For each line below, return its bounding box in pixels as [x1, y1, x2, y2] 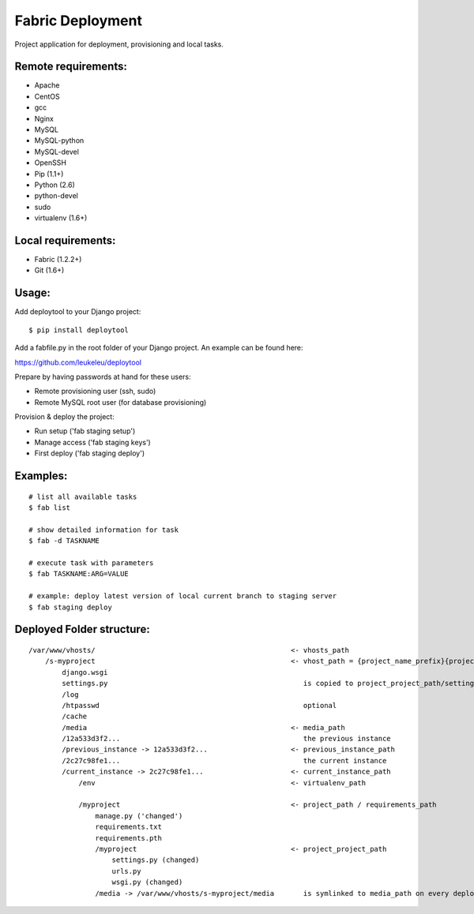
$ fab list [28, 504, 71, 512]
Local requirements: [14, 234, 116, 247]
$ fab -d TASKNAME [28, 537, 100, 545]
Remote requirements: [14, 60, 128, 73]
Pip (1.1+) [34, 169, 64, 178]
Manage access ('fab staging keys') [34, 437, 152, 447]
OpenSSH [34, 158, 67, 167]
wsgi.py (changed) [111, 878, 183, 887]
